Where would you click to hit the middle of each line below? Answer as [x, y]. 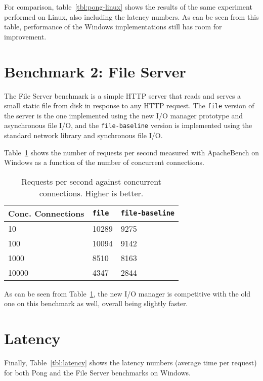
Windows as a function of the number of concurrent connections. [104, 162]
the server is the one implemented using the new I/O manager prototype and [124, 115]
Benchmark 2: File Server [95, 71]
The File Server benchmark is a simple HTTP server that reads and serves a [123, 95]
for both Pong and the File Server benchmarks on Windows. [98, 372]
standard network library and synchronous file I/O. [83, 135]
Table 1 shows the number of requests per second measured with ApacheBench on [131, 152]
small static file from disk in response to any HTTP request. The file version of [129, 105]
